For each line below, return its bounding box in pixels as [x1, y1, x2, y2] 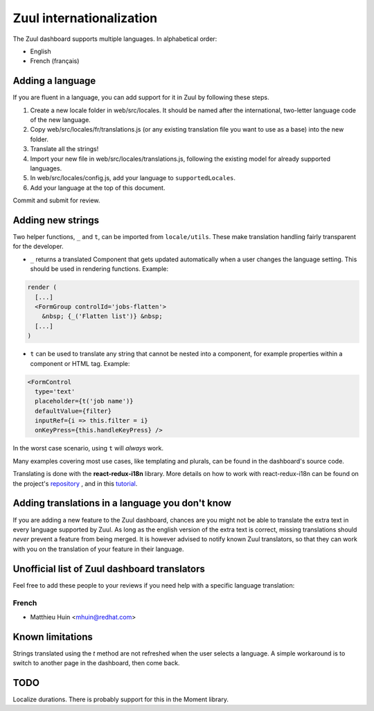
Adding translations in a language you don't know [12, 498, 232, 509]
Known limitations [12, 631, 93, 642]
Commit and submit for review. [12, 196, 100, 204]
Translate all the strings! [30, 145, 99, 153]
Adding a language [12, 75, 96, 87]
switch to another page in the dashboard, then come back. [12, 659, 180, 667]
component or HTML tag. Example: [30, 359, 130, 367]
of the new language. [30, 116, 91, 124]
